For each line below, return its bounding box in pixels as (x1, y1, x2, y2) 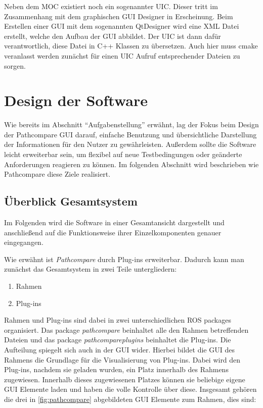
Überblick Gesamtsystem (4, 193, 138, 209)
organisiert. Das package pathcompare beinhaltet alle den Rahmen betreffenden (4, 324, 249, 335)
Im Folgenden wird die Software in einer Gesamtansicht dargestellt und (4, 217, 225, 228)
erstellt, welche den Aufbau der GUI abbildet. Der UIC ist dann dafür (4, 30, 221, 41)
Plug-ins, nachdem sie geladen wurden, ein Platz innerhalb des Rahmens (4, 364, 229, 375)
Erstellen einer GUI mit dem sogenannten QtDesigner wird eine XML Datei (4, 21, 239, 31)
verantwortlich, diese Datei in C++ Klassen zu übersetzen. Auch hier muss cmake (4, 40, 258, 51)
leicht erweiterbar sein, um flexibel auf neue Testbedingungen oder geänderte (4, 149, 242, 160)
